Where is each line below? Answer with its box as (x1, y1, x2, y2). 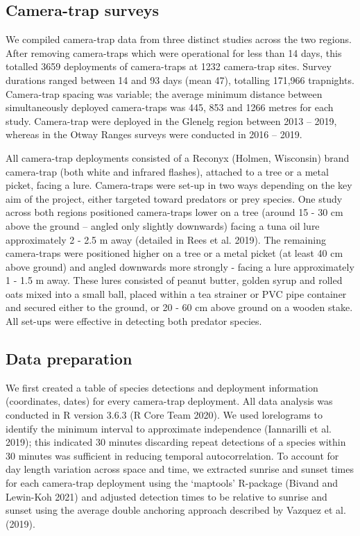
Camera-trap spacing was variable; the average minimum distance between (6, 86, 323, 101)
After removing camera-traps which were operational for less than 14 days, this (6, 45, 342, 60)
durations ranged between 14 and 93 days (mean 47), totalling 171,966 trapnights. (6, 72, 354, 87)
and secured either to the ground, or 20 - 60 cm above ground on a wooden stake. (6, 300, 353, 315)
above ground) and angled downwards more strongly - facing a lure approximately (6, 259, 354, 274)
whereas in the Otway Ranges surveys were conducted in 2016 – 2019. (6, 127, 302, 142)
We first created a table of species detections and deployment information (6, 380, 318, 394)
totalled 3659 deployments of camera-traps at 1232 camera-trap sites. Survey (6, 59, 332, 74)
